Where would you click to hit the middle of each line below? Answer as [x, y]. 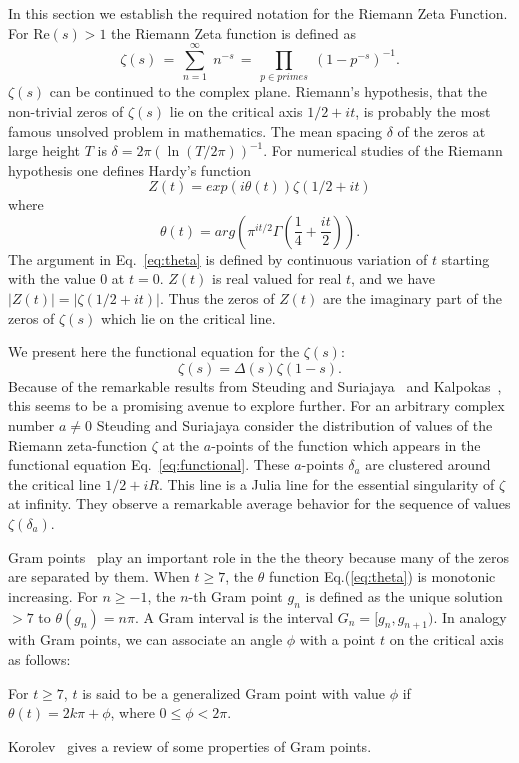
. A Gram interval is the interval [234, 616]
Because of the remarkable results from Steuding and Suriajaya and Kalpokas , [255, 385]
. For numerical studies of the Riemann [383, 150]
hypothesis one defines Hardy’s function [130, 169]
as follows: [39, 658]
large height [44, 150]
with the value [52, 278]
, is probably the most [423, 110]
